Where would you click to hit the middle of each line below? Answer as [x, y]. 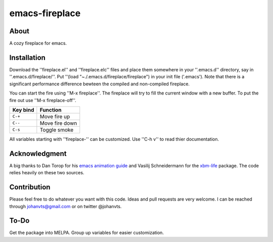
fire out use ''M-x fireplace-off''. [43, 100]
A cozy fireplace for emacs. [38, 43]
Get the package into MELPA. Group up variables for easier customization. [87, 233]
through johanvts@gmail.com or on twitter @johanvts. [65, 206]
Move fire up [55, 116]
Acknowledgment [38, 153]
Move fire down [58, 123]
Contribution [30, 187]
